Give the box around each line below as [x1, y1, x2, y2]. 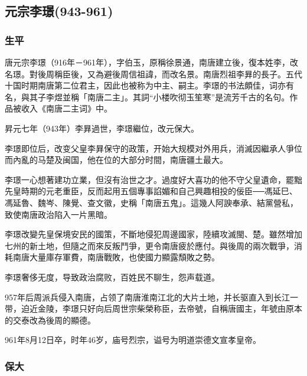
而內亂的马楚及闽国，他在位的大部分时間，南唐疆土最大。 [5, 153, 228, 166]
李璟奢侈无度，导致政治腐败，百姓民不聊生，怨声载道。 [5, 270, 220, 283]
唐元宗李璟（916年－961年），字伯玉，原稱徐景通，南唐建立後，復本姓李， [5, 56, 290, 68]
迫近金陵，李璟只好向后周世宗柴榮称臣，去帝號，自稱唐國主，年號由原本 [21, 302, 302, 315]
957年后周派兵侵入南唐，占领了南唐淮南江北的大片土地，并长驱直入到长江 [5, 290, 290, 303]
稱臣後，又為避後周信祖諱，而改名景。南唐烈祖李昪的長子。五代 [54, 67, 302, 80]
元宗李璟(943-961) [5, 2, 113, 20]
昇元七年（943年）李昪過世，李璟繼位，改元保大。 [5, 122, 199, 134]
